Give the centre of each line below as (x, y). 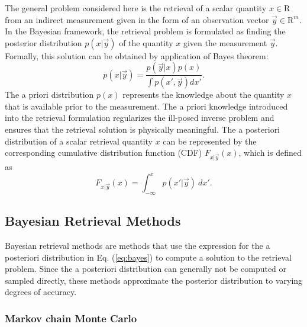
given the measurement (225, 42)
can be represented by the (210, 141)
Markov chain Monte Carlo (71, 318)
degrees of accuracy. (41, 292)
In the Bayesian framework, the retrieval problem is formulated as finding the (145, 31)
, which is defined (270, 153)
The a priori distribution (49, 94)
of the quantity (146, 42)
